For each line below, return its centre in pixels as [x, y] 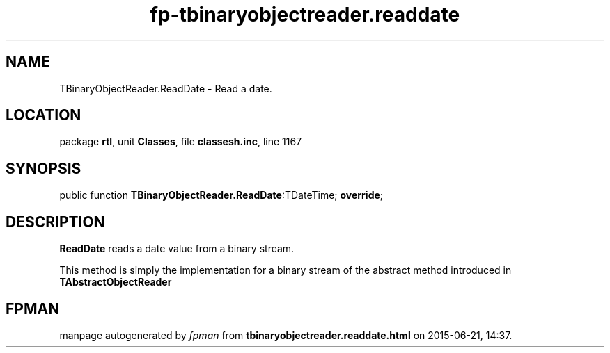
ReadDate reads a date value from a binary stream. [177, 249]
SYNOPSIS [44, 168]
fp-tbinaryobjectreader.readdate [305, 15]
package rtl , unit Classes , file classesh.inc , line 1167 [181, 142]
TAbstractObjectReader [116, 282]
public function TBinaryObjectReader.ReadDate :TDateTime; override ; [221, 195]
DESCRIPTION [55, 222]
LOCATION [44, 115]
